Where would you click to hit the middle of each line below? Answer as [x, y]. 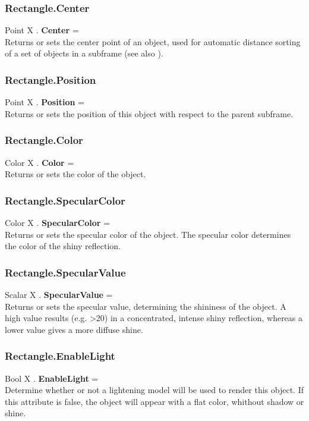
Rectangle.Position [51, 79]
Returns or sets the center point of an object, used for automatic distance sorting [153, 41]
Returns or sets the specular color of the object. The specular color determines [148, 234]
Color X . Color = [40, 162]
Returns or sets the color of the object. [75, 174]
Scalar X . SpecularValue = [59, 295]
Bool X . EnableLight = [52, 378]
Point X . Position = [45, 102]
